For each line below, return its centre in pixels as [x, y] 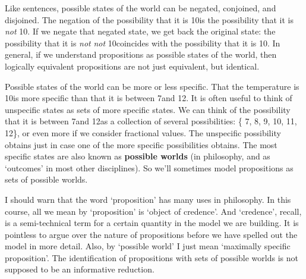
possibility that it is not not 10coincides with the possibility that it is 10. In [143, 43]
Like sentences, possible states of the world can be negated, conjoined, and [141, 8]
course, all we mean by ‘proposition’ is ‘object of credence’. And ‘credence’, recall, [153, 211]
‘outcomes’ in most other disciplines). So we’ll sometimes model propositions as [149, 167]
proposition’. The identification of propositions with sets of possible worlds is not [152, 257]
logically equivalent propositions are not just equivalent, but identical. [132, 66]
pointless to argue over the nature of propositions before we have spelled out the [151, 234]
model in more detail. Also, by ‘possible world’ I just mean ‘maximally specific [148, 246]
